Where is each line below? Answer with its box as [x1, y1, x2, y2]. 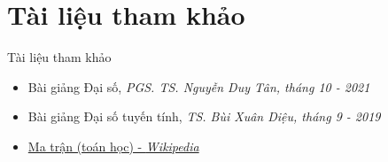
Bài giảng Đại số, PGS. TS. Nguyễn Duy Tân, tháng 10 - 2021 [27, 77, 370, 96]
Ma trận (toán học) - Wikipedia [27, 136, 199, 155]
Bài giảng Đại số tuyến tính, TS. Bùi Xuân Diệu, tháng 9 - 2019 [27, 107, 381, 126]
